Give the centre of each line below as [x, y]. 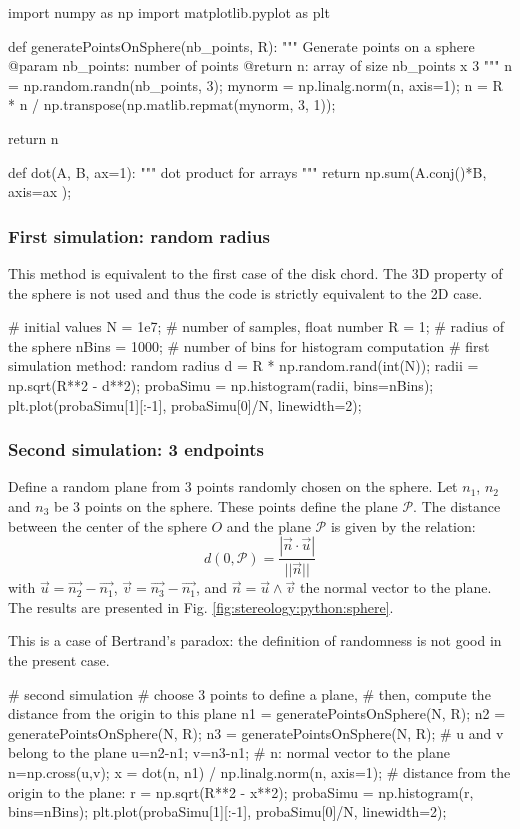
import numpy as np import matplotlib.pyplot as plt [169, 12]
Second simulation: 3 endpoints [136, 449]
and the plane [268, 525]
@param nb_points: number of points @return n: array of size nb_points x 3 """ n [260, 65]
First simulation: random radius [139, 235]
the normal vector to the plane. [395, 587]
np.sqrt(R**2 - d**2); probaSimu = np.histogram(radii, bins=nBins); [221, 384]
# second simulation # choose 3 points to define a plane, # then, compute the [249, 693]
